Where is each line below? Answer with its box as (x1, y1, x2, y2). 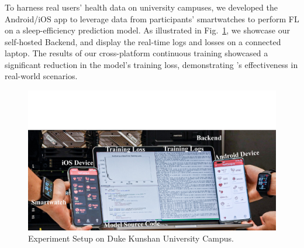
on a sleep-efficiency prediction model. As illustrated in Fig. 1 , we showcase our (5, 24, 290, 36)
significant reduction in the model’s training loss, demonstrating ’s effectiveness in (5, 58, 298, 70)
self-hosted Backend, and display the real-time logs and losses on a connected (5, 35, 281, 47)
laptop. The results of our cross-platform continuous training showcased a (5, 47, 268, 59)
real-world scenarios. (5, 70, 78, 82)
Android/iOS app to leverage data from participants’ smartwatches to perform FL (5, 12, 299, 25)
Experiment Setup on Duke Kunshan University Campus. (28, 232, 234, 244)
